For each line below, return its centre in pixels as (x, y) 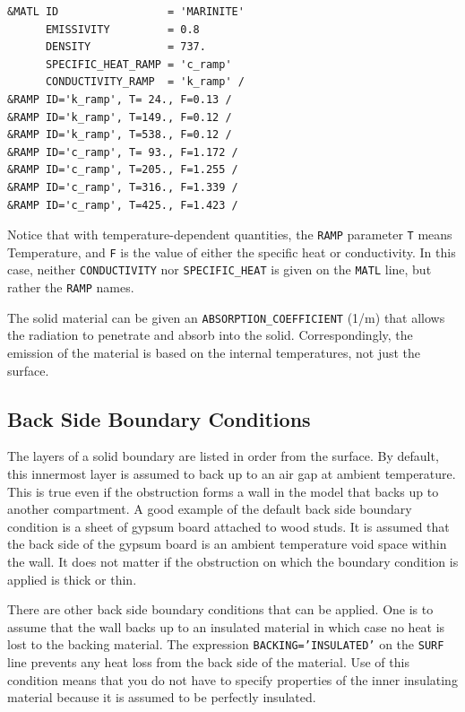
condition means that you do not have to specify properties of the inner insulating (232, 679)
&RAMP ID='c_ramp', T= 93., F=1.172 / (123, 152)
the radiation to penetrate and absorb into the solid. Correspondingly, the (210, 335)
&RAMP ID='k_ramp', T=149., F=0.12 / (120, 117)
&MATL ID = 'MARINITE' (126, 12)
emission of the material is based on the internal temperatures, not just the (214, 352)
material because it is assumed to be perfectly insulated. (162, 697)
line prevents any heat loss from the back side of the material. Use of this (208, 661)
